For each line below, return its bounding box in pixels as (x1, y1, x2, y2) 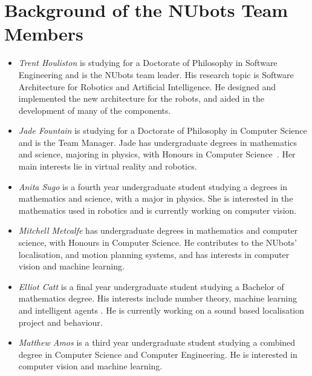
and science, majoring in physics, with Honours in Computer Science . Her (18, 148, 296, 160)
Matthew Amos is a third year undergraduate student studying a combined (18, 336, 296, 349)
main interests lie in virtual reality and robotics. (18, 160, 197, 173)
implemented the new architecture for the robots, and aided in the (18, 92, 265, 105)
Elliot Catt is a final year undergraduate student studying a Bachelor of (18, 280, 284, 292)
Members (4, 21, 83, 46)
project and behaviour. (18, 315, 103, 328)
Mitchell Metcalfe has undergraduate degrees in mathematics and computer (18, 224, 298, 237)
